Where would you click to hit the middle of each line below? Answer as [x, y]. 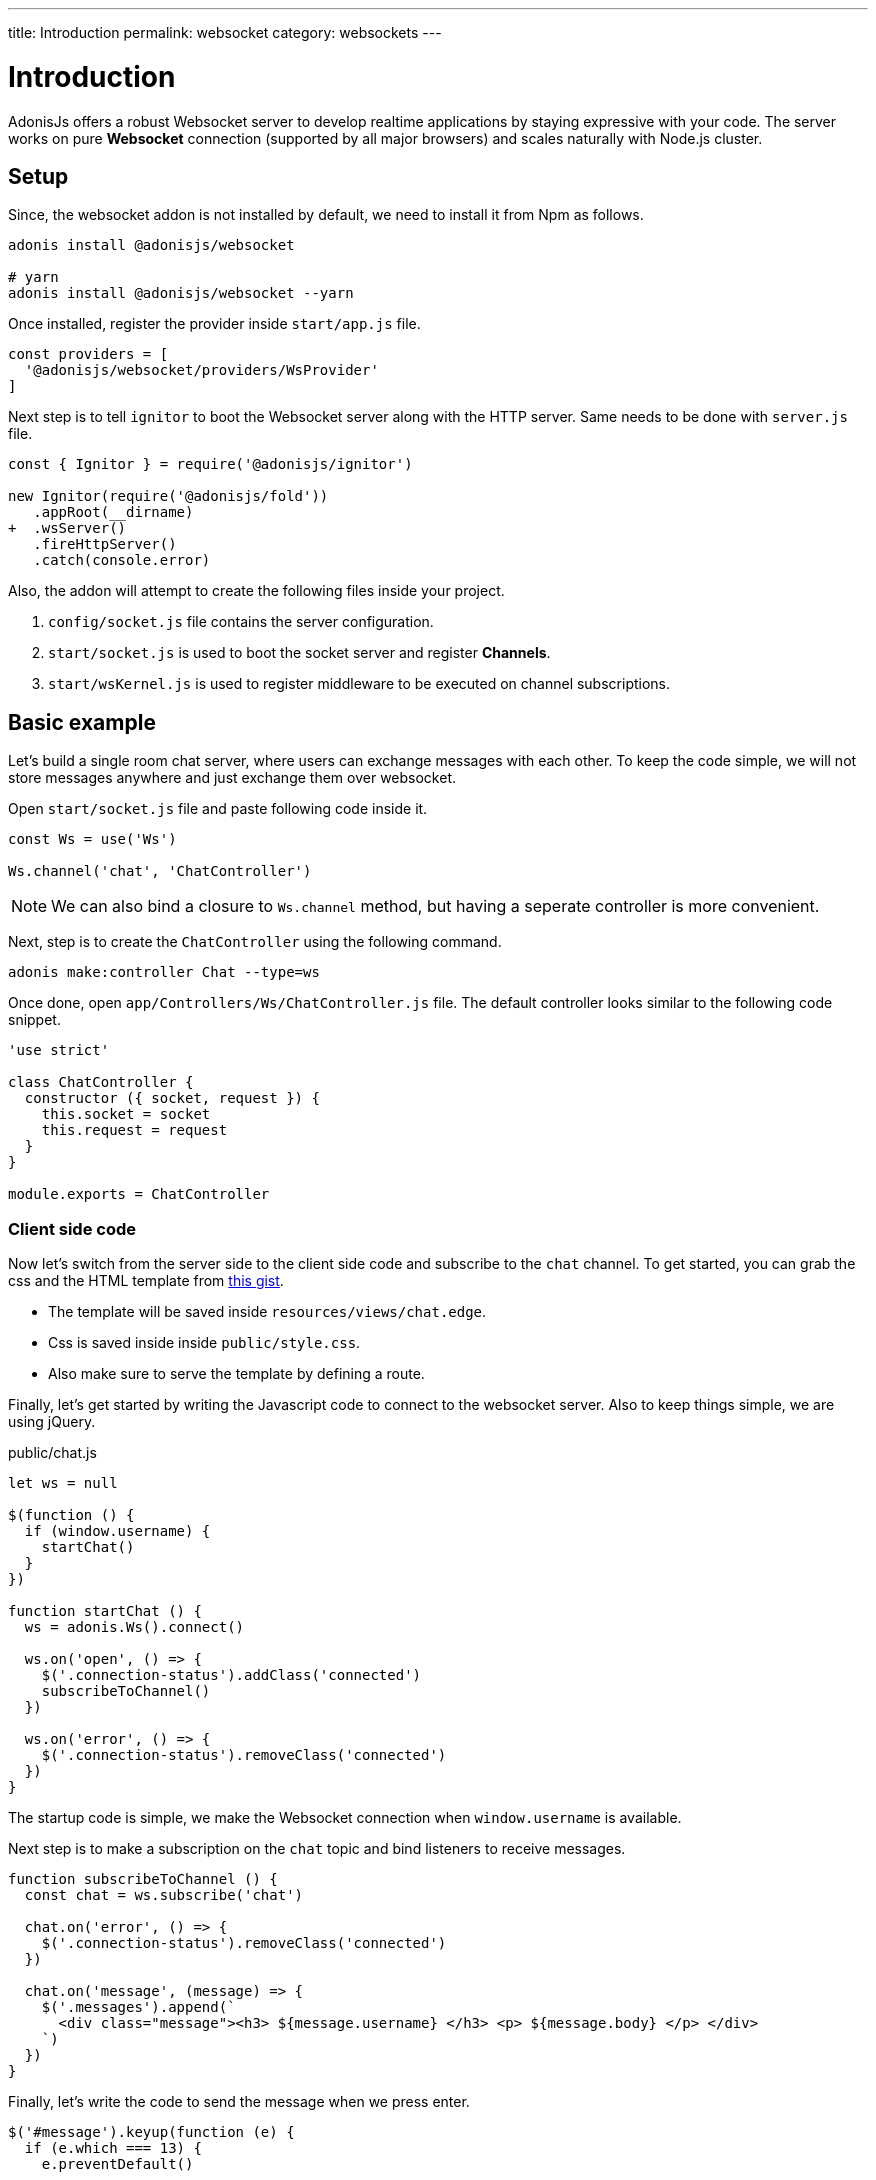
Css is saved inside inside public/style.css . [204, 1342]
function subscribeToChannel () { [143, 1878]
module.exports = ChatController [139, 1194]
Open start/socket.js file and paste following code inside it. [218, 809]
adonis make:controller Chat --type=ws [164, 972]
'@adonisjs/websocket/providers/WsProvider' [201, 370]
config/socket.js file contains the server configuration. [241, 622]
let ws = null [63, 1482]
